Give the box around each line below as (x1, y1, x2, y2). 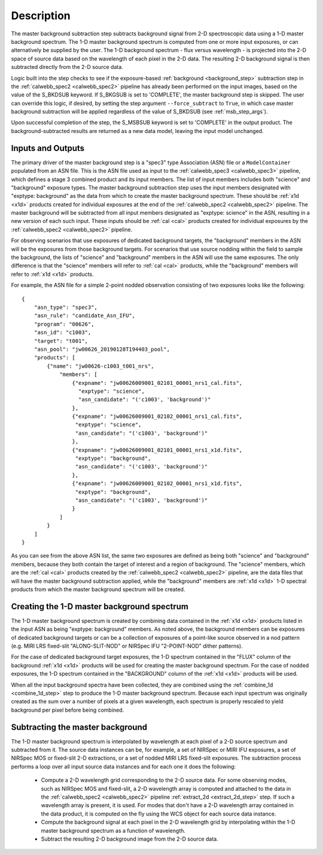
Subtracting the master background (11, 722, 148, 732)
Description (11, 9, 71, 22)
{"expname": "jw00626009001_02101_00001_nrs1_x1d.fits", (72, 447, 243, 453)
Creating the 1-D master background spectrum (11, 601, 188, 612)
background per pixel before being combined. (11, 706, 124, 713)
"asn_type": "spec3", (33, 304, 98, 311)
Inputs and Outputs (11, 143, 85, 153)
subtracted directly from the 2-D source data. (11, 64, 124, 71)
